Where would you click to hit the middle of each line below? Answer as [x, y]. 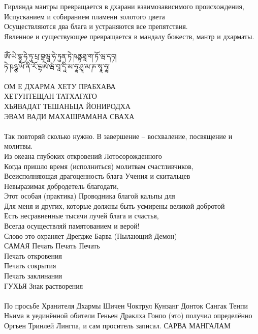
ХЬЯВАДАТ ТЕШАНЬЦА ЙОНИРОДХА [67, 106]
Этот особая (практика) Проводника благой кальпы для [90, 196]
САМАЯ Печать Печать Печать [52, 246]
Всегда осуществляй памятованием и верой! [72, 226]
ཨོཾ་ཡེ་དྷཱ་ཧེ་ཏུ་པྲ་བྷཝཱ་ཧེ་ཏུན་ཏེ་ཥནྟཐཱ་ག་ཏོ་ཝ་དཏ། [60, 56]
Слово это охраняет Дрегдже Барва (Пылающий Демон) [91, 235]
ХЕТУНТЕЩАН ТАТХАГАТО [51, 96]
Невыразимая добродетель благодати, [61, 186]
